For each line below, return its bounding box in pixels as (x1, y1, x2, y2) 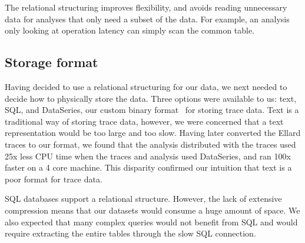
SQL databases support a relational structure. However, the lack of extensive (5, 192, 282, 205)
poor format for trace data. (5, 172, 102, 185)
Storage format (5, 53, 98, 71)
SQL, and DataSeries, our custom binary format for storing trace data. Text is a (5, 104, 299, 116)
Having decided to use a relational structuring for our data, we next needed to (5, 80, 287, 92)
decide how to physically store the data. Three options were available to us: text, (5, 92, 297, 104)
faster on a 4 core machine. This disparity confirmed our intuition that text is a (5, 161, 292, 174)
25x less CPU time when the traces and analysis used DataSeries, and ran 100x (5, 149, 291, 162)
